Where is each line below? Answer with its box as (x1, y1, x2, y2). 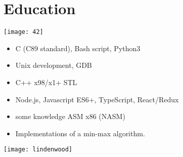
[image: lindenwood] (4, 146, 73, 153)
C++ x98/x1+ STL (15, 76, 77, 87)
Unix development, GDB (15, 60, 92, 70)
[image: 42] (4, 28, 43, 36)
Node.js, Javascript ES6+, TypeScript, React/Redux (15, 94, 179, 104)
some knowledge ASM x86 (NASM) (15, 111, 125, 122)
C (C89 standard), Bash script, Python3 (15, 43, 141, 53)
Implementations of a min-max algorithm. (15, 128, 145, 138)
